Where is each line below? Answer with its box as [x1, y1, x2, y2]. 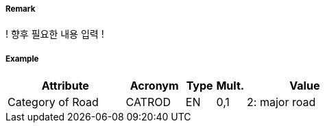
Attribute [41, 79, 89, 93]
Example [5, 53, 39, 64]
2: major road [247, 95, 316, 110]
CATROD [125, 95, 171, 110]
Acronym [130, 79, 179, 93]
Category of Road [8, 95, 99, 110]
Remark [5, 4, 36, 14]
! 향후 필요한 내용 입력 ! [5, 28, 104, 40]
